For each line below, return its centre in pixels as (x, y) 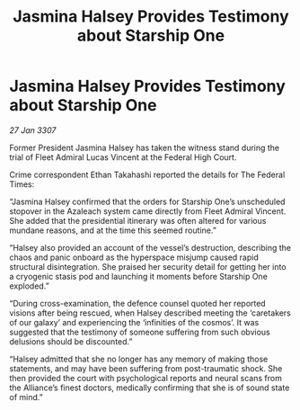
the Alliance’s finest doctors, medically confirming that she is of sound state (150, 388)
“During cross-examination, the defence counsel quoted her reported (138, 303)
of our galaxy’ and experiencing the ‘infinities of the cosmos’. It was (134, 322)
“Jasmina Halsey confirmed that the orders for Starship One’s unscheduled (147, 201)
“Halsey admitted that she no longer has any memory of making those (139, 359)
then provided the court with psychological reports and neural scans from (146, 378)
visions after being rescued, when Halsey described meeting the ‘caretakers (150, 313)
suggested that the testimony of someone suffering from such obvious (140, 332)
